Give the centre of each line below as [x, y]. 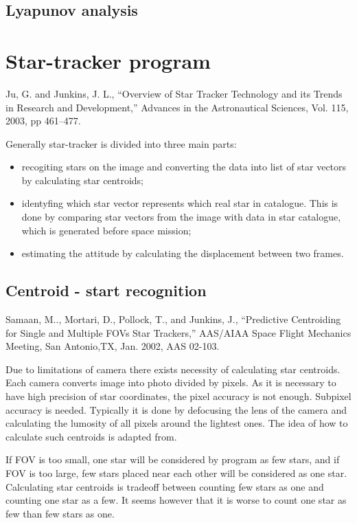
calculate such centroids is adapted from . [91, 436]
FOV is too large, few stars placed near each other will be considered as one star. [176, 472]
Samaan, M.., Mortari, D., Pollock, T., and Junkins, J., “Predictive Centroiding [173, 319]
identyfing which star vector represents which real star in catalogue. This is [180, 203]
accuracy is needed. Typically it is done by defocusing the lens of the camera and [176, 409]
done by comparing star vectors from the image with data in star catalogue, [181, 217]
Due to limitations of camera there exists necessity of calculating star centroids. [173, 369]
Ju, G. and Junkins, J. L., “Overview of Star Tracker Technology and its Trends [174, 93]
